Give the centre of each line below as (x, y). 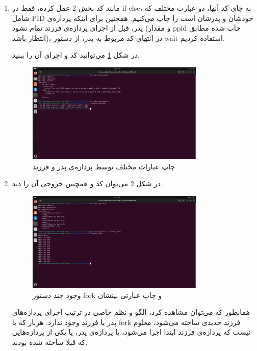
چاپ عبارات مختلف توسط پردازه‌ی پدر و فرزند (104, 166)
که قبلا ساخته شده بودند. (50, 342)
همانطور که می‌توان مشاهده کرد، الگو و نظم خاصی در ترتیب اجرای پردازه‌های (131, 312)
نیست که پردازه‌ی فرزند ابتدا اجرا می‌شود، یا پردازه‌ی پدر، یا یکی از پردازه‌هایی (131, 332)
